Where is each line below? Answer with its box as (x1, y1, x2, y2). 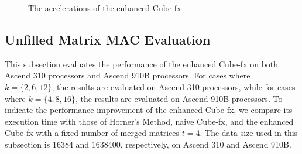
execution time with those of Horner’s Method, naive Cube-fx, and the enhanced (5, 115, 294, 127)
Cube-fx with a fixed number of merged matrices (5, 126, 180, 139)
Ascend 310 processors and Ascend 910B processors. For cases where (5, 69, 250, 81)
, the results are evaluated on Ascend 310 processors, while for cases (52, 80, 296, 93)
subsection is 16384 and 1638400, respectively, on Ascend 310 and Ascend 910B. (5, 138, 291, 150)
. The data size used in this (200, 126, 298, 139)
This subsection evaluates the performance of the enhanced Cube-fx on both (5, 57, 279, 70)
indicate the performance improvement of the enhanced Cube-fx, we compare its (5, 104, 293, 116)
